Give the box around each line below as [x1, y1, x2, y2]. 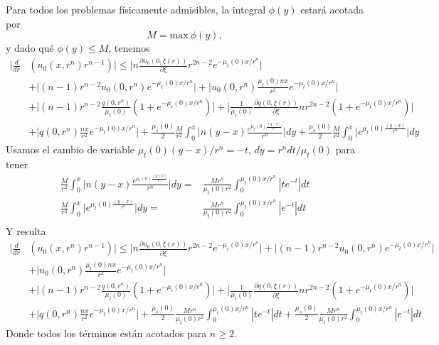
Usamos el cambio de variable [6, 142, 134, 157]
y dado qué [6, 40, 54, 55]
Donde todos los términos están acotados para [6, 325, 207, 340]
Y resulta [6, 224, 46, 239]
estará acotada [300, 2, 364, 16]
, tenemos [108, 40, 150, 55]
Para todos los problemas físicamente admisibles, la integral [6, 2, 266, 16]
